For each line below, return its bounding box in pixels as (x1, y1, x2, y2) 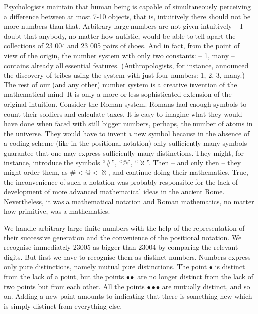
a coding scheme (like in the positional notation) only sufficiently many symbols (4, 138, 247, 148)
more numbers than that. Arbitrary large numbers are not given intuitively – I (4, 21, 243, 31)
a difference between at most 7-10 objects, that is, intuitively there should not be (4, 11, 251, 21)
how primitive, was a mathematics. (4, 206, 110, 216)
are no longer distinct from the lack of (137, 271, 253, 282)
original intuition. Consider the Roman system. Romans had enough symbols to (4, 98, 247, 109)
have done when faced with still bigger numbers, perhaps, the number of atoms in (4, 118, 253, 129)
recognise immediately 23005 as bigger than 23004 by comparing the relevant (4, 242, 238, 252)
